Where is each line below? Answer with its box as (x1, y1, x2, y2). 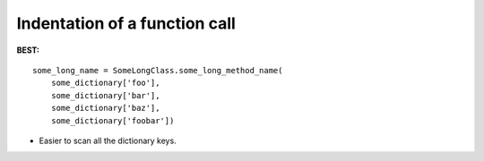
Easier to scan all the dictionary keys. (39, 135, 177, 146)
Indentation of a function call (16, 13, 237, 33)
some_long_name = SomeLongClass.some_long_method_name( (32, 65, 283, 75)
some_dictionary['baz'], (50, 103, 160, 114)
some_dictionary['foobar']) (50, 115, 175, 125)
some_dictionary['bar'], (50, 90, 160, 100)
